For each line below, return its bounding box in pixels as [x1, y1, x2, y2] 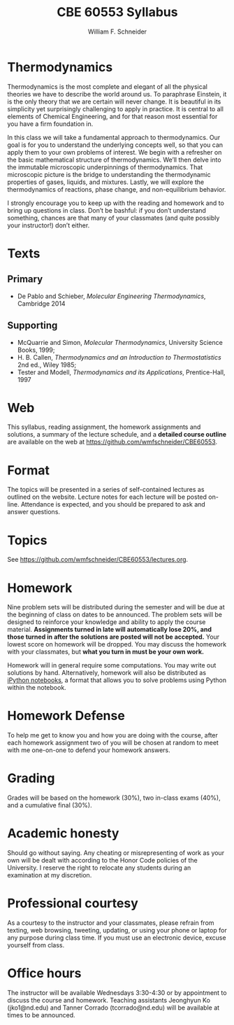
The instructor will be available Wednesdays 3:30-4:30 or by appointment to [7, 988, 227, 997]
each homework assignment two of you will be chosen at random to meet [7, 739, 219, 747]
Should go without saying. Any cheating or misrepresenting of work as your [7, 849, 225, 857]
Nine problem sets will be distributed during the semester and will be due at [7, 603, 225, 612]
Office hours [7, 966, 82, 982]
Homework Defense [7, 708, 126, 724]
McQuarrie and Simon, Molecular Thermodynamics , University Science [17, 338, 224, 346]
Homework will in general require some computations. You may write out [7, 661, 217, 670]
